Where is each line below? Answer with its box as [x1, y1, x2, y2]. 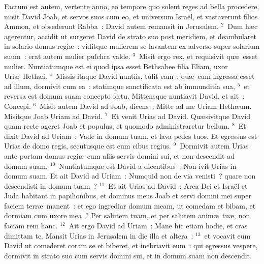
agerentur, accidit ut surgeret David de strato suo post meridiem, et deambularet [4, 31, 256, 41]
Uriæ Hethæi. [4, 71, 47, 81]
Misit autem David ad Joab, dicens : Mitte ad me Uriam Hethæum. [40, 100, 252, 111]
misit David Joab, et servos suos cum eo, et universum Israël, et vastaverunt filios [4, 11, 258, 21]
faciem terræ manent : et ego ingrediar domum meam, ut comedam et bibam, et [4, 200, 256, 211]
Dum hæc [227, 21, 258, 32]
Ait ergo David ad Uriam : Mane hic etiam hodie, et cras [69, 220, 248, 231]
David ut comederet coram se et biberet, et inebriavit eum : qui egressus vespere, [4, 240, 258, 251]
